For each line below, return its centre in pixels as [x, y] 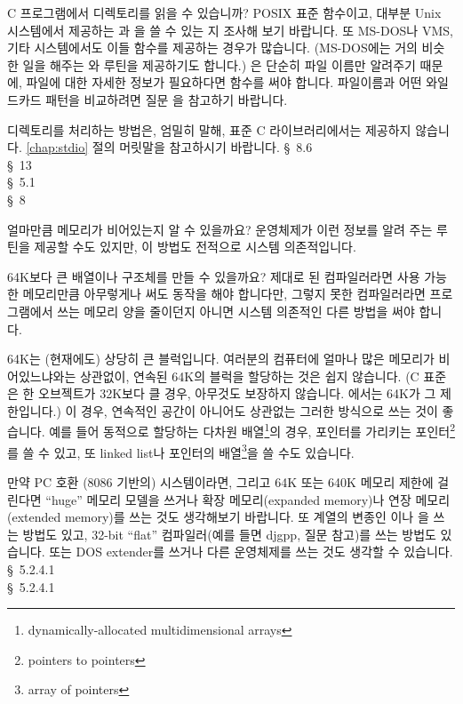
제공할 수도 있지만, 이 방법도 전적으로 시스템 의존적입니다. [195, 247]
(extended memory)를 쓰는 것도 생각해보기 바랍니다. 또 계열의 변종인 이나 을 [218, 517]
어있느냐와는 [42, 376]
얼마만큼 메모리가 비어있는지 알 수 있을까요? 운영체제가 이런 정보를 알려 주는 [220, 229]
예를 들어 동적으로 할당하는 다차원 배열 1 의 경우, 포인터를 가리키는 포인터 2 [252, 430]
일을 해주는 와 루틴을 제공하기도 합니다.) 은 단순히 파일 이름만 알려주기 [219, 64]
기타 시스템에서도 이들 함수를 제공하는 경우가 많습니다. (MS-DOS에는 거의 [212, 48]
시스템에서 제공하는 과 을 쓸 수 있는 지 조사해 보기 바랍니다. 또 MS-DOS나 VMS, [230, 30]
